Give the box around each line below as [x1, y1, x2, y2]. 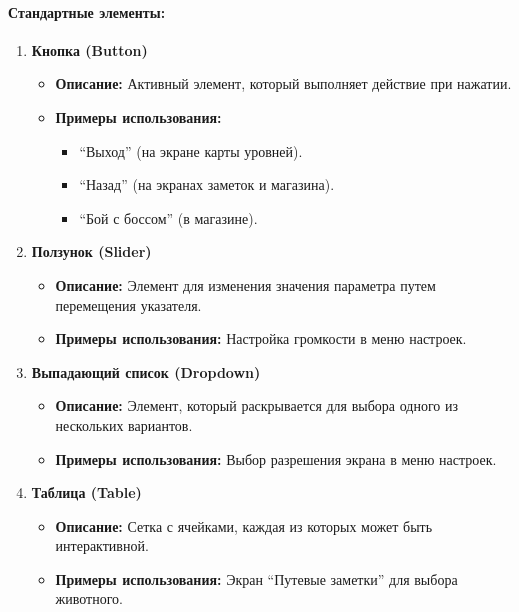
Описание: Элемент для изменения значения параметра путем [55, 274, 436, 295]
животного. [55, 588, 123, 609]
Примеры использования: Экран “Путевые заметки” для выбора [55, 568, 458, 589]
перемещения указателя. [55, 294, 202, 315]
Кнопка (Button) [31, 39, 148, 60]
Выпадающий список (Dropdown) [31, 361, 261, 382]
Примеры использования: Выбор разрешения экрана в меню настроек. [55, 448, 497, 469]
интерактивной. [55, 535, 149, 556]
